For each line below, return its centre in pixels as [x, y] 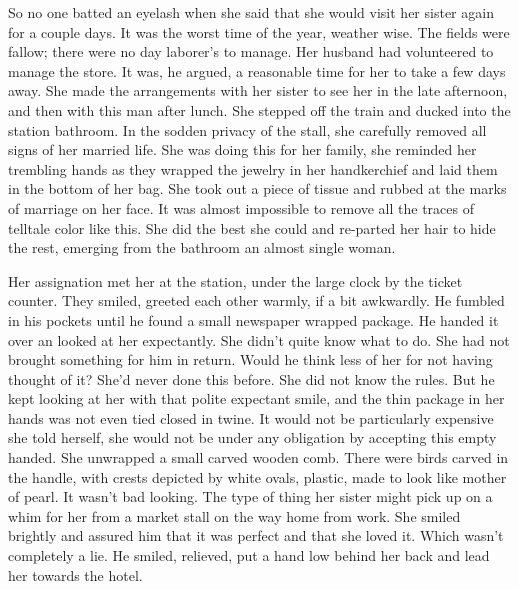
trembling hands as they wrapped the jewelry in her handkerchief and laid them [253, 168]
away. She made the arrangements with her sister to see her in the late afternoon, [258, 90]
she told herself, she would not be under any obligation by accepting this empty [252, 437]
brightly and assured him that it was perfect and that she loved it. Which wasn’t [256, 535]
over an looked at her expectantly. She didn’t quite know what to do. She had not [259, 339]
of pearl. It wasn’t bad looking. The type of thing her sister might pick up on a [250, 496]
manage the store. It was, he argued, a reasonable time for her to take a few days [257, 70]
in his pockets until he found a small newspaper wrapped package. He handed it [253, 319]
